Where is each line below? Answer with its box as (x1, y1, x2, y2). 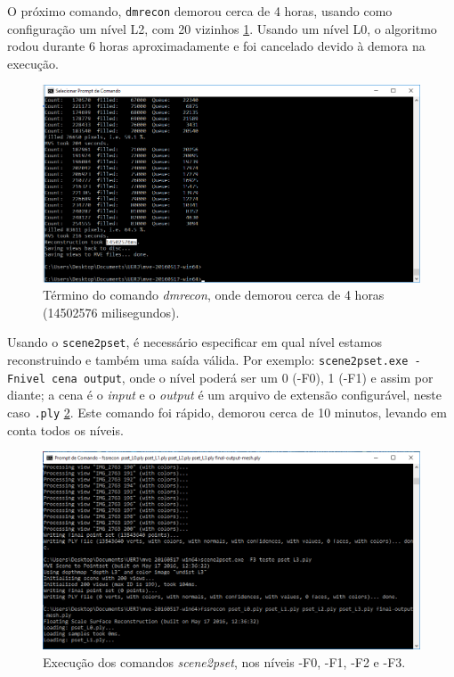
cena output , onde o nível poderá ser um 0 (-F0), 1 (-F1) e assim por (52, 367, 434, 386)
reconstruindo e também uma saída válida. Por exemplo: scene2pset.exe (7, 351, 409, 369)
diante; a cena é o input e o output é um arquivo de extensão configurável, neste (7, 385, 442, 404)
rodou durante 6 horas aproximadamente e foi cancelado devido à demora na (7, 37, 426, 55)
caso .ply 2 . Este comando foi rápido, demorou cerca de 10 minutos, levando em (7, 403, 447, 422)
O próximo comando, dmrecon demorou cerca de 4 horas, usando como (7, 2, 393, 20)
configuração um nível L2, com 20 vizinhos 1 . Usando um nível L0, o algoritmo (7, 19, 437, 37)
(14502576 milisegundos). (43, 302, 180, 321)
